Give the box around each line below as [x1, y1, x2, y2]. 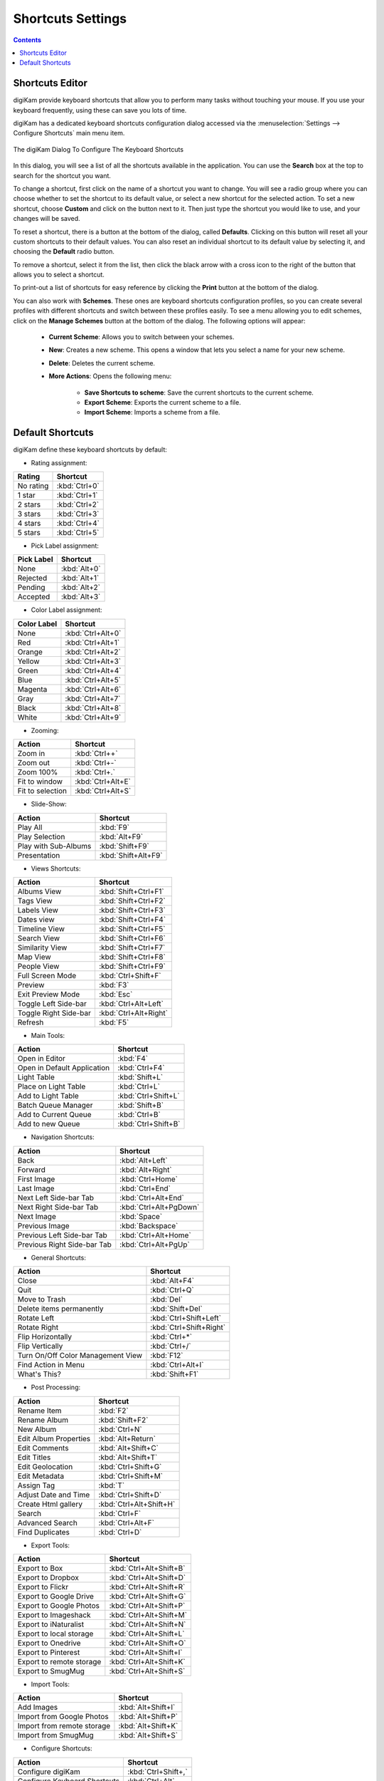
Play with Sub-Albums [17, 841, 92, 851]
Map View [17, 952, 51, 962]
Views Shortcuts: [31, 864, 81, 873]
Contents [13, 36, 42, 44]
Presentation [17, 850, 60, 860]
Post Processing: [31, 1383, 81, 1392]
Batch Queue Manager [17, 1101, 93, 1111]
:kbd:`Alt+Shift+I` [118, 1703, 176, 1713]
